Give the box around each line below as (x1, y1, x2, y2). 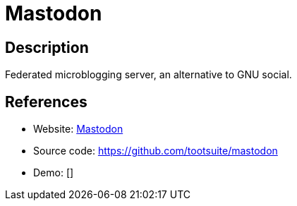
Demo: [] (33, 166, 74, 179)
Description (5, 38, 89, 56)
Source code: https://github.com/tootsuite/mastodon (33, 145, 278, 157)
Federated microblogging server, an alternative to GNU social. (5, 68, 292, 81)
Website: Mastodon (33, 123, 123, 135)
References (5, 92, 87, 111)
